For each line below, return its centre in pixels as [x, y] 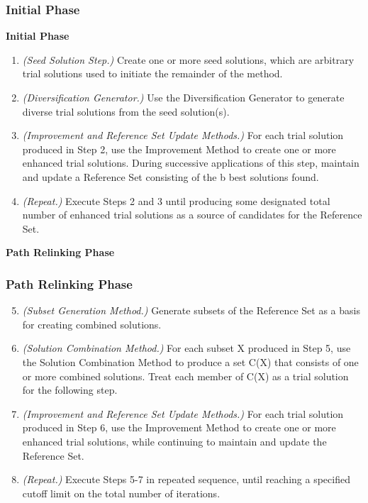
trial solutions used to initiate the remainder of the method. [152, 73]
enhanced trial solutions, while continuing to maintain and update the [174, 441]
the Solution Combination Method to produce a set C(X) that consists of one [190, 361]
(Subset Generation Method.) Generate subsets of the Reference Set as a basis [191, 310]
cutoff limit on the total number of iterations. [121, 493]
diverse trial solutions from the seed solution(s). [126, 111]
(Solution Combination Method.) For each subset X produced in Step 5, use [186, 348]
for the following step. [70, 390]
